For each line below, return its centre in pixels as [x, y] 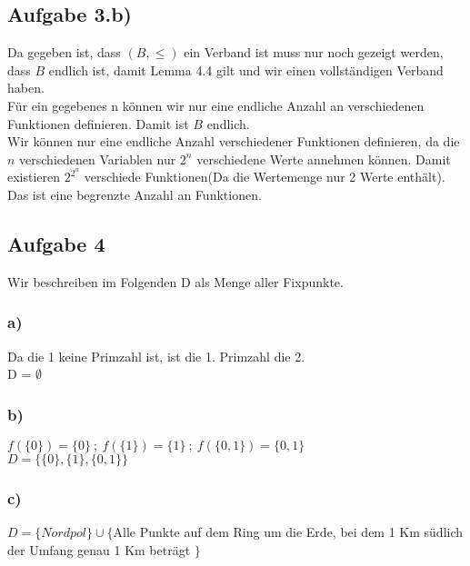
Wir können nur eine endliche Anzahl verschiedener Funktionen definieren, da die [234, 141]
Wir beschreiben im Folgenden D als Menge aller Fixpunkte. [175, 281]
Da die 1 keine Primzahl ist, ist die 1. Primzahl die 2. [156, 356]
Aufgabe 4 [56, 243]
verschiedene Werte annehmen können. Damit [324, 159]
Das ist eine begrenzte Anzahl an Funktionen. [135, 195]
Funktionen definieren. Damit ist [98, 123]
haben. [26, 88]
